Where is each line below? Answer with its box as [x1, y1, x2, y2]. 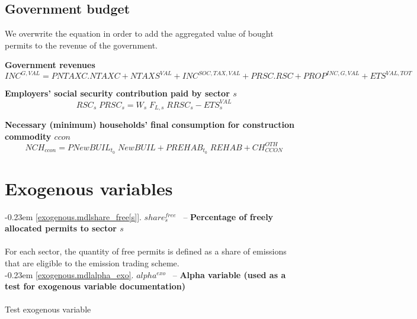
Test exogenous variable [5, 303, 91, 315]
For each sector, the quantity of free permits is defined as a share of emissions [5, 245, 287, 257]
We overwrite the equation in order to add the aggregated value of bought [5, 27, 274, 40]
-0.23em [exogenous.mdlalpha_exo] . [5, 268, 134, 281]
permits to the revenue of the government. [5, 38, 158, 51]
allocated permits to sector [5, 222, 117, 234]
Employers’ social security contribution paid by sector [5, 87, 230, 99]
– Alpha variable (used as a [172, 268, 286, 281]
